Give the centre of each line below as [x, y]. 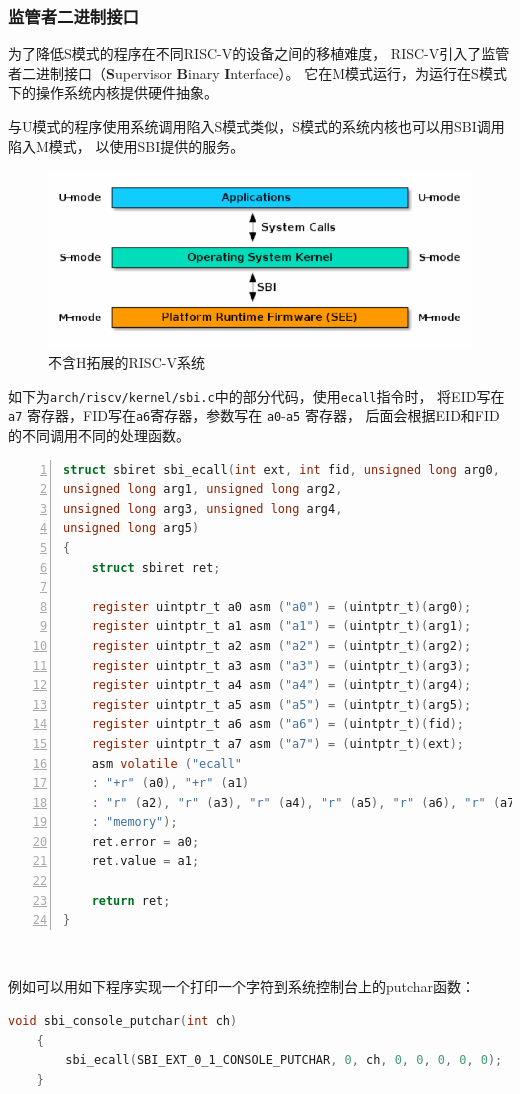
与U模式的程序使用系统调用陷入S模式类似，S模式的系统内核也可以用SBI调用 [256, 126]
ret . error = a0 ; [145, 841]
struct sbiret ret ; [156, 567]
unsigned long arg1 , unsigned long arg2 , [203, 489]
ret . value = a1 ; [145, 861]
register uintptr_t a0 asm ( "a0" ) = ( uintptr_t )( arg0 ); [281, 606]
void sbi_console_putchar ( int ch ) [123, 1021]
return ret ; [131, 900]
